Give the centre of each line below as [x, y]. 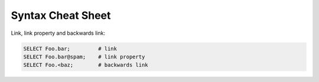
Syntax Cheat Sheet [61, 15]
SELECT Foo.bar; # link [70, 48]
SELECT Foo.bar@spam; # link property [84, 57]
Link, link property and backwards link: [58, 33]
